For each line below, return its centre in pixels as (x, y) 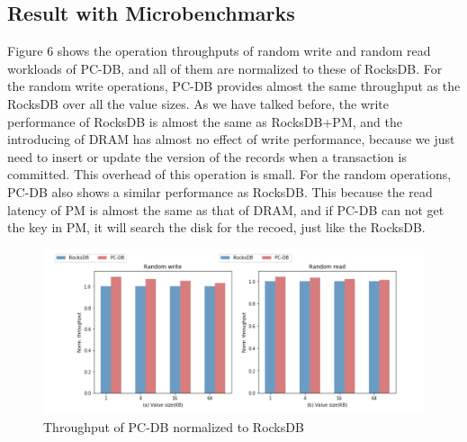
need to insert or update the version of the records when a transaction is (207, 156)
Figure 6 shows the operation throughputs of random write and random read (219, 51)
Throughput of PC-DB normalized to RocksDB (174, 426)
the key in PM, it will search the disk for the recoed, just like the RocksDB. (216, 227)
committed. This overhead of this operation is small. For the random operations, (229, 174)
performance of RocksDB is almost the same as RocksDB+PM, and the (205, 121)
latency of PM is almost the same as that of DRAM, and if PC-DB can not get (226, 209)
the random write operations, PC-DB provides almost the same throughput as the (234, 86)
